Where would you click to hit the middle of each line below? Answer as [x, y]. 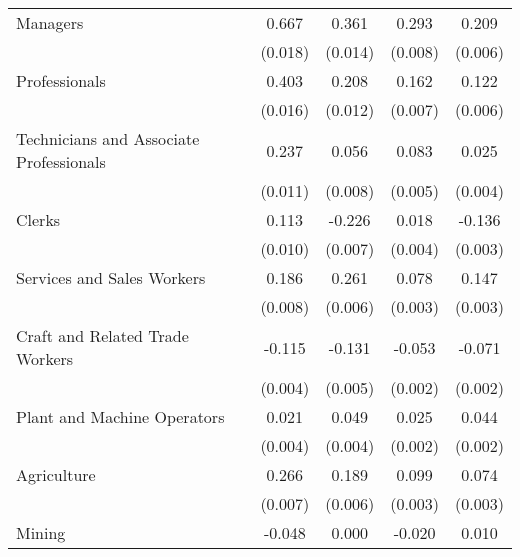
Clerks [38, 219]
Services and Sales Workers [111, 277]
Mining [41, 532]
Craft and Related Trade [102, 335]
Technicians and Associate [108, 138]
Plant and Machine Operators [120, 416]
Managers [50, 22]
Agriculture [56, 474]
